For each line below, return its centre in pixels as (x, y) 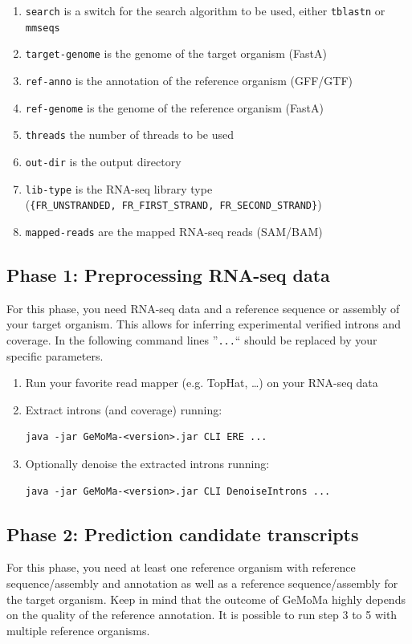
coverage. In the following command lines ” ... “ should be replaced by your (192, 339)
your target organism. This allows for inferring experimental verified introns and (204, 324)
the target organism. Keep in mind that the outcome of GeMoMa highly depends (206, 599)
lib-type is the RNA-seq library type (119, 188)
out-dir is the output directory (103, 161)
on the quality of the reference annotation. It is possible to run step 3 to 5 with (202, 615)
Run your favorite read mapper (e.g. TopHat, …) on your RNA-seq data (202, 383)
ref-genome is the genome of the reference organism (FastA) (174, 107)
